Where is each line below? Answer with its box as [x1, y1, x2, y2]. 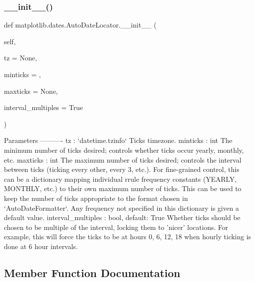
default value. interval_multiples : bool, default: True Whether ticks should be [4, 212, 241, 223]
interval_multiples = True [4, 102, 83, 112]
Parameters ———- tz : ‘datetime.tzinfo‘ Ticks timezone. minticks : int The [4, 135, 232, 145]
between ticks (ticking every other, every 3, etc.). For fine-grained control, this [4, 164, 239, 174]
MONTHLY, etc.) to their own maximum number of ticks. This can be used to [4, 183, 242, 194]
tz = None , [4, 53, 37, 63]
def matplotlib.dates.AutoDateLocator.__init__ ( [4, 20, 157, 30]
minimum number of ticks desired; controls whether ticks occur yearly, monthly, [4, 144, 244, 155]
